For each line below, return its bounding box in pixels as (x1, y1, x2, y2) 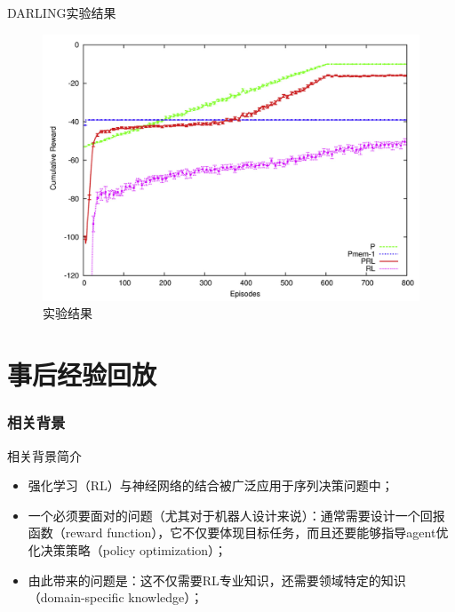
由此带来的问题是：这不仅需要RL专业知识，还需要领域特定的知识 (28, 570, 406, 589)
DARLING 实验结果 (7, 4, 116, 21)
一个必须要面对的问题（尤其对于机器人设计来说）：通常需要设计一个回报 (28, 505, 445, 524)
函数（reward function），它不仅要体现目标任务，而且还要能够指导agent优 (28, 523, 449, 542)
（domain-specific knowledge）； (28, 588, 204, 607)
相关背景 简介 (7, 446, 82, 465)
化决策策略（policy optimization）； (28, 540, 227, 559)
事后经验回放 (7, 356, 157, 393)
